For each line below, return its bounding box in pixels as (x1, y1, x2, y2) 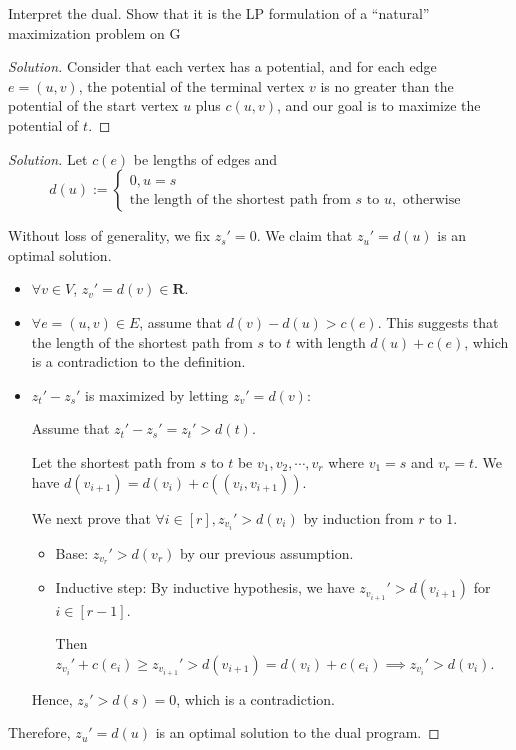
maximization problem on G (8, 22, 181, 43)
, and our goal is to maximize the (277, 95, 481, 116)
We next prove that (31, 507, 151, 528)
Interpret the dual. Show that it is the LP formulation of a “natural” (8, 3, 430, 23)
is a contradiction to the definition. (31, 351, 246, 372)
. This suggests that (377, 311, 499, 332)
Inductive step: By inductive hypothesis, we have (55, 577, 355, 598)
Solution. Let (8, 148, 88, 169)
